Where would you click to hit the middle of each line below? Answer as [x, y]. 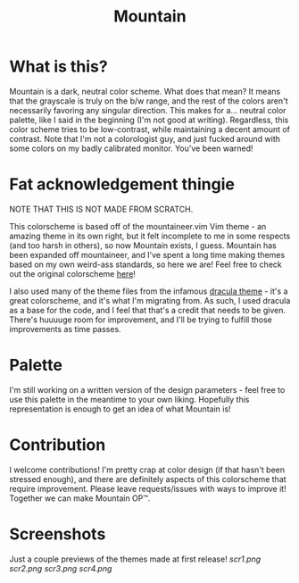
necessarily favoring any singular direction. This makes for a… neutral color [148, 110]
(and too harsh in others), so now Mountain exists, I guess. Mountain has [143, 245]
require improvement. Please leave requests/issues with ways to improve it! [148, 488]
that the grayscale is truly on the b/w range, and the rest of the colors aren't [149, 101]
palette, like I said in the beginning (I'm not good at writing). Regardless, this [149, 120]
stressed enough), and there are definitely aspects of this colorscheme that [148, 479]
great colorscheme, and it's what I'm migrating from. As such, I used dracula [150, 300]
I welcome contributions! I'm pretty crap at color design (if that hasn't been [147, 470]
